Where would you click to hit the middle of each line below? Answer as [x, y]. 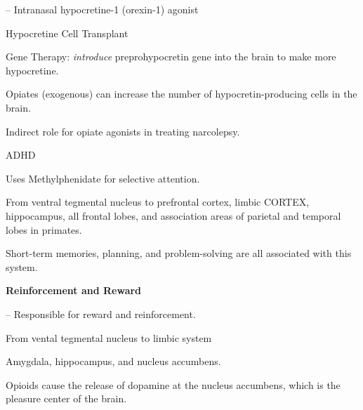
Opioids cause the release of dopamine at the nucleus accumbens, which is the [173, 384]
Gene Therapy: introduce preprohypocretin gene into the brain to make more [171, 57]
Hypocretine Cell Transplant [67, 33]
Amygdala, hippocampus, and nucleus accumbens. [113, 361]
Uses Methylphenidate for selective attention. [103, 178]
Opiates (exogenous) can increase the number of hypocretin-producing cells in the [181, 94]
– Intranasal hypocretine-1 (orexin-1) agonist [102, 9]
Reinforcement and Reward [74, 290]
